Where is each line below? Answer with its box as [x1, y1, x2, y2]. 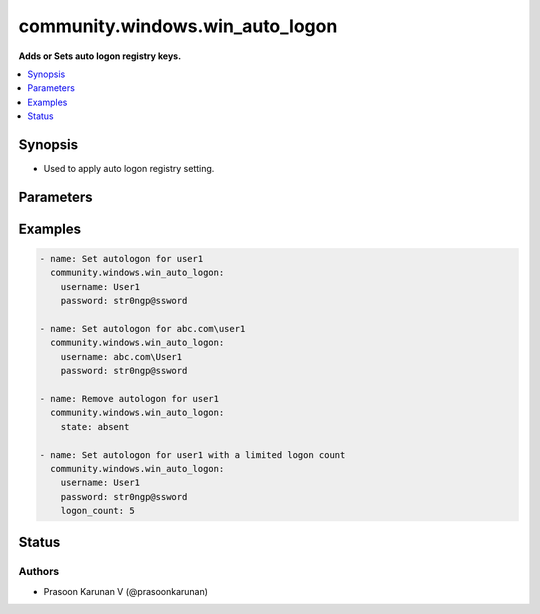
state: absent [60, 421, 130, 432]
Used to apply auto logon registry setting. [43, 163, 215, 175]
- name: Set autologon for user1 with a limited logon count [39, 449, 346, 460]
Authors [18, 565, 60, 579]
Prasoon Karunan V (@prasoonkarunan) [43, 585, 209, 597]
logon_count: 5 [60, 505, 135, 517]
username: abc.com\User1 [60, 351, 183, 362]
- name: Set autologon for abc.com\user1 [39, 323, 246, 334]
